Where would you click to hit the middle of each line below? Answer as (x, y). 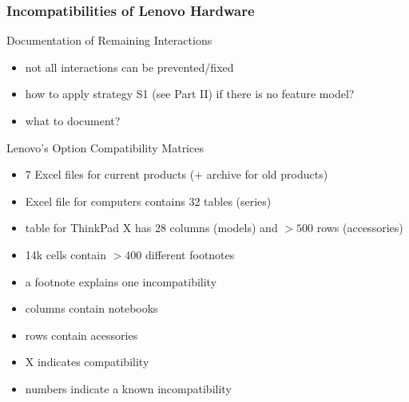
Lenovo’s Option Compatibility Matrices (105, 147)
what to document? (73, 120)
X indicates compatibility (87, 362)
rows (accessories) (360, 228)
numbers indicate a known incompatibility (128, 388)
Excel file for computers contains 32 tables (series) (148, 201)
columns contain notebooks (91, 308)
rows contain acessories (81, 335)
